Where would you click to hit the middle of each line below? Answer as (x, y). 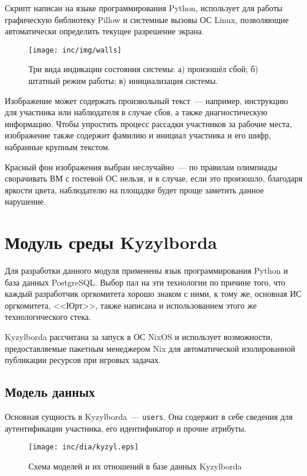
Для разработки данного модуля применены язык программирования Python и (146, 271)
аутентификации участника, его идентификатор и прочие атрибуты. (126, 428)
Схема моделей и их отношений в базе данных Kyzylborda (135, 466)
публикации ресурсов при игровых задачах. (83, 360)
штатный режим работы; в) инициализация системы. (123, 81)
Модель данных (50, 392)
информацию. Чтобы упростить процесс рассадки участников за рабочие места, (148, 123)
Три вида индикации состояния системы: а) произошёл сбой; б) (143, 69)
